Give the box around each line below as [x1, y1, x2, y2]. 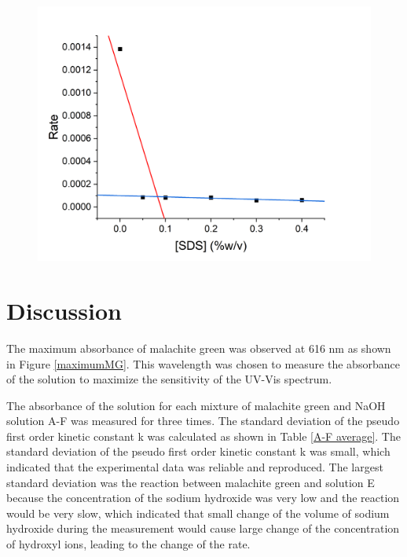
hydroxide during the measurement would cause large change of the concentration [6, 520, 400, 537]
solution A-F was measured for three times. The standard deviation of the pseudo [6, 412, 400, 429]
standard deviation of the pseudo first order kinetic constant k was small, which [6, 443, 390, 460]
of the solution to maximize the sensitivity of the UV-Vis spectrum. [6, 371, 332, 387]
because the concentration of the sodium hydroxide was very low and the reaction [6, 489, 400, 506]
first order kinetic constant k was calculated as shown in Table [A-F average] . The [6, 427, 401, 444]
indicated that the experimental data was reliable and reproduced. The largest [6, 459, 383, 475]
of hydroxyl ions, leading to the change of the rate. [6, 536, 251, 552]
